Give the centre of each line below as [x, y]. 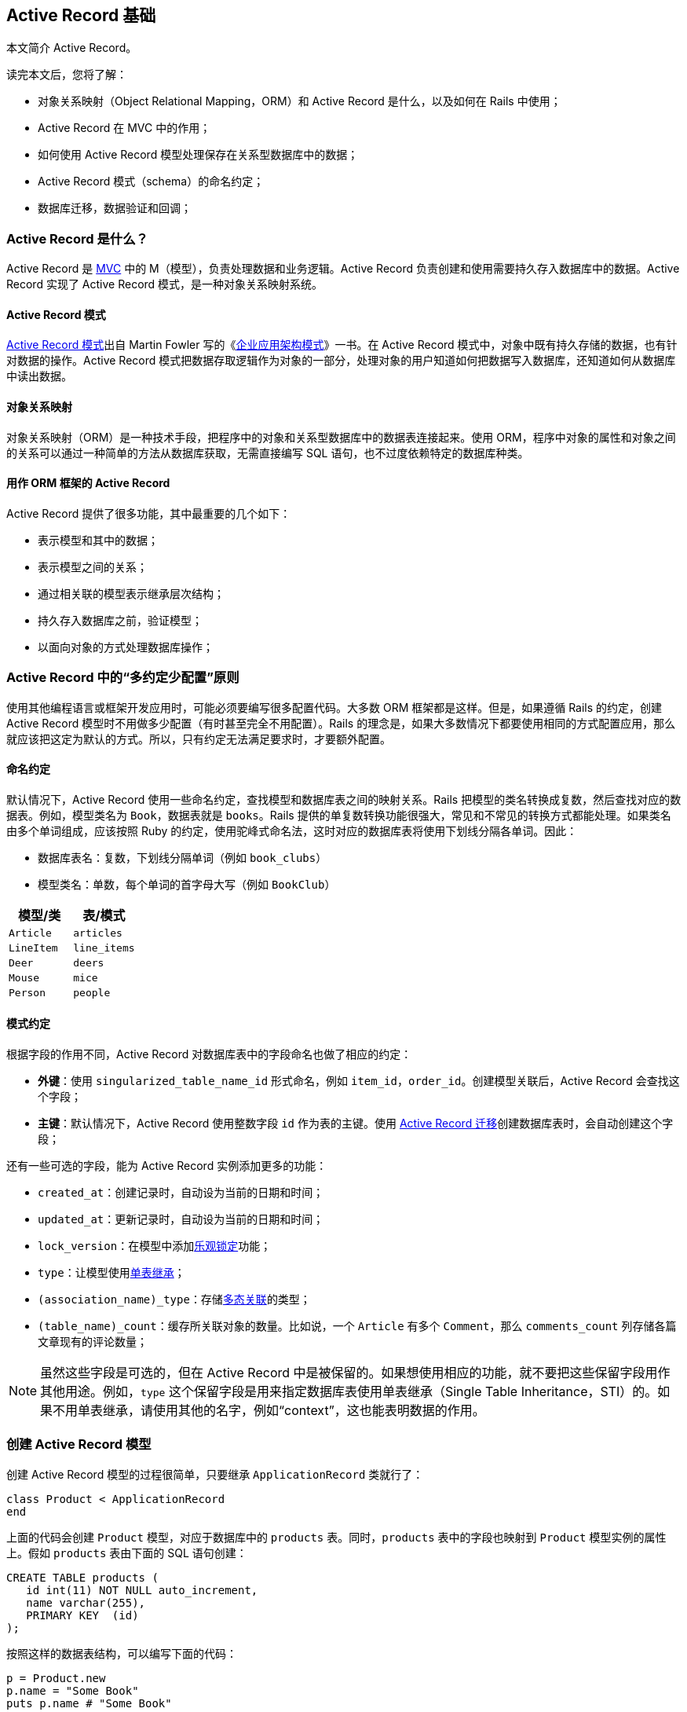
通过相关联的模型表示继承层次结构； [131, 593]
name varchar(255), [86, 1602]
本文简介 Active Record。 [72, 48]
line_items [104, 948]
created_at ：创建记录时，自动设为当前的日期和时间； [181, 1193]
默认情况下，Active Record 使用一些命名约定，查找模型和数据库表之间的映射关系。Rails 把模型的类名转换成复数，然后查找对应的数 [344, 799]
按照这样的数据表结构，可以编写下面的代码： [122, 1653]
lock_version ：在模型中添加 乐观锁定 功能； [155, 1246]
